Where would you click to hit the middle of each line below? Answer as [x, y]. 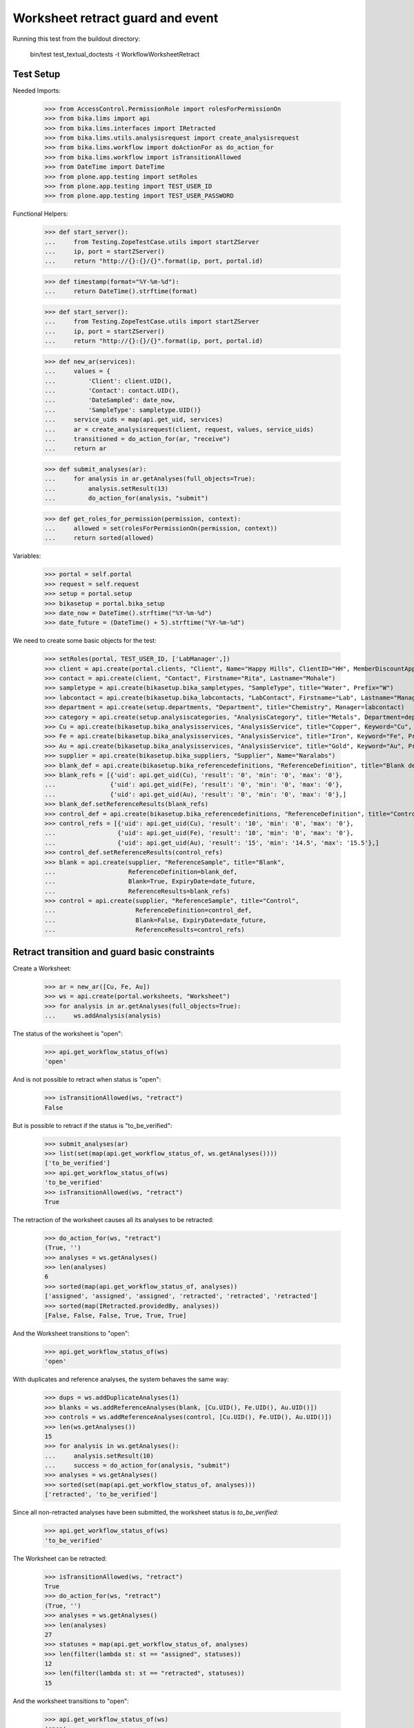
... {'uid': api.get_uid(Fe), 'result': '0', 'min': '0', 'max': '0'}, [194, 785]
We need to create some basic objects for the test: [85, 641]
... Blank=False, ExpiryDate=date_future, [156, 920]
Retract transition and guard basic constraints [114, 951]
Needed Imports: [37, 91]
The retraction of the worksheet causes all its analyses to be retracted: [113, 1219]
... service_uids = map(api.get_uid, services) [134, 420]
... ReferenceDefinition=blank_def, [141, 872]
